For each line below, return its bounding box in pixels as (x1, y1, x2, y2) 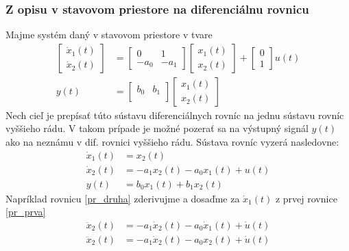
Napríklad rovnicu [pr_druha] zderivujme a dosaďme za (5, 191, 240, 205)
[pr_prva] (5, 204, 46, 219)
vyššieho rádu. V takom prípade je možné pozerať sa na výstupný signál (5, 121, 309, 135)
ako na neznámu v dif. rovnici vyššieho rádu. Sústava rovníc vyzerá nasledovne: (5, 135, 339, 149)
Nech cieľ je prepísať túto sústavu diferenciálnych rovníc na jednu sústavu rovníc (5, 107, 344, 122)
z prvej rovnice (275, 191, 337, 205)
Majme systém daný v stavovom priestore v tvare (5, 27, 213, 42)
